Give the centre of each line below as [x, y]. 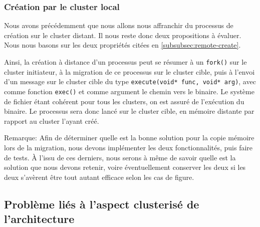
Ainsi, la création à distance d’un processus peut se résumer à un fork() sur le [125, 62]
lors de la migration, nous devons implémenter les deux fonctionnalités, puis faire [128, 147]
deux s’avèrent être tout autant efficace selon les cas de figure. [99, 177]
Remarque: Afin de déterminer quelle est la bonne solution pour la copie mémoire [129, 138]
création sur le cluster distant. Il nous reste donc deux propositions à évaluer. [123, 35]
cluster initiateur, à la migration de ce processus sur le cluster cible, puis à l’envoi [129, 71]
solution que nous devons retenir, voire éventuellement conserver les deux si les [125, 167]
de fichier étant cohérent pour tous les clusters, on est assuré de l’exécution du [124, 101]
